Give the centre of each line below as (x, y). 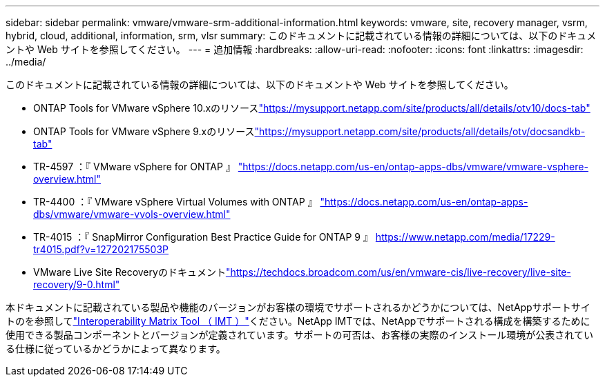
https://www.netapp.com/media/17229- (465, 237)
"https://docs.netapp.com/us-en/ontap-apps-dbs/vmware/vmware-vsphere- (413, 167)
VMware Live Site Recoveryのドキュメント (129, 272)
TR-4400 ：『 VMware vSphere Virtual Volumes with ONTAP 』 (175, 202)
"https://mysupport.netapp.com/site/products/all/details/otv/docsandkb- (420, 131)
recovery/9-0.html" (77, 284)
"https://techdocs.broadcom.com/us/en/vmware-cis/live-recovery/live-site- (398, 272)
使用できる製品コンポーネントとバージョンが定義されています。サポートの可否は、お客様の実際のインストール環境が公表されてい (299, 335)
